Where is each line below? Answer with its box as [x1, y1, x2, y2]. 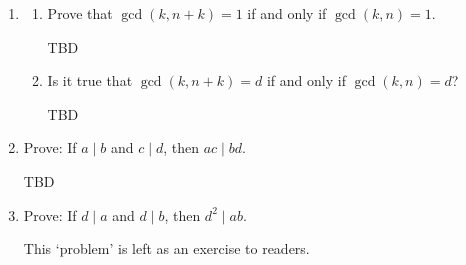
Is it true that [47, 70, 133, 91]
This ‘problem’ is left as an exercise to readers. [23, 238, 310, 259]
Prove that [47, 3, 113, 23]
